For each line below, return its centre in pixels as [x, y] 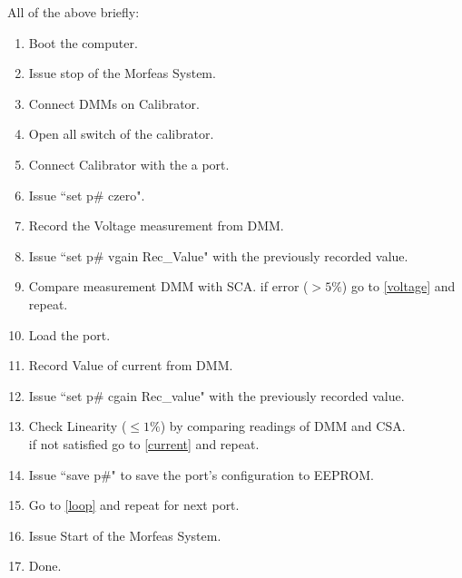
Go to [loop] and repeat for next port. [134, 505]
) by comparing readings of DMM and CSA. [283, 426]
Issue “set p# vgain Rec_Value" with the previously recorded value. [218, 255]
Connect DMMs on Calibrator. [114, 103]
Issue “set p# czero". [87, 195]
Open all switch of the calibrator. [121, 134]
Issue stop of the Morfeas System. [122, 73]
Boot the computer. [83, 42]
